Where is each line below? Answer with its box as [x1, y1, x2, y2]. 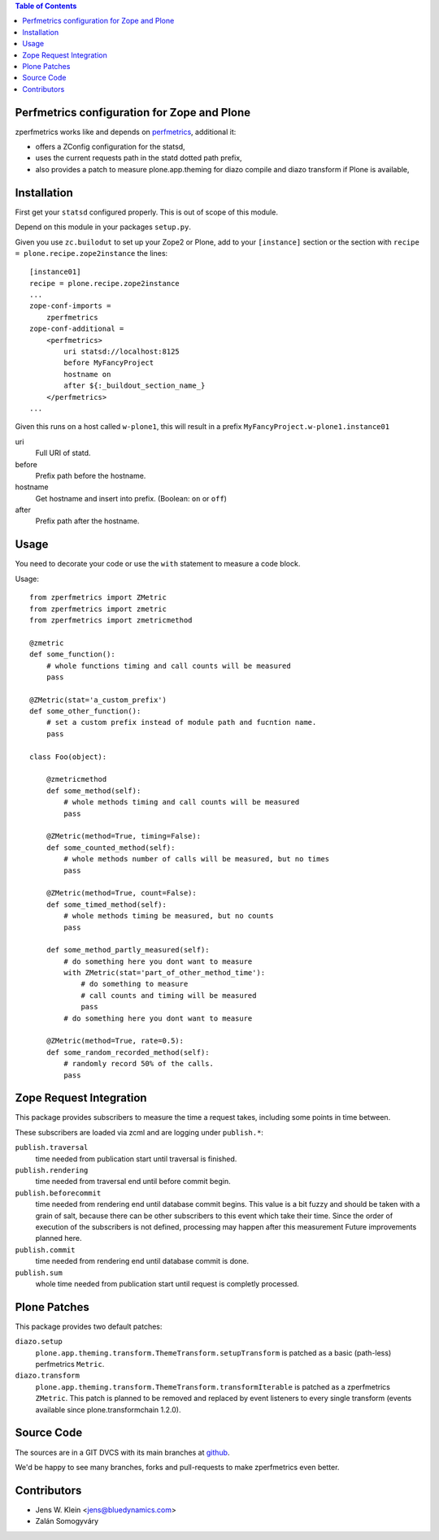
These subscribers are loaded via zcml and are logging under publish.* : [15, 1127, 264, 1137]
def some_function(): [29, 650, 115, 659]
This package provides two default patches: [15, 1321, 163, 1331]
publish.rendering [15, 1166, 89, 1175]
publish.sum [15, 1268, 63, 1278]
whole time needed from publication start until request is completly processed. [35, 1278, 300, 1288]
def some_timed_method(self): [46, 900, 167, 909]
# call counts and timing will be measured [80, 991, 257, 1000]
